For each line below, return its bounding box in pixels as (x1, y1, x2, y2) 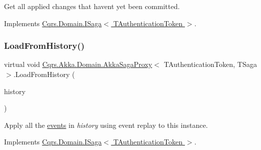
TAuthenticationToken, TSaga (164, 59, 257, 69)
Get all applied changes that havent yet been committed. (4, 1, 180, 11)
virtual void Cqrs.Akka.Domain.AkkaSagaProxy (4, 59, 152, 69)
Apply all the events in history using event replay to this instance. (4, 119, 208, 130)
